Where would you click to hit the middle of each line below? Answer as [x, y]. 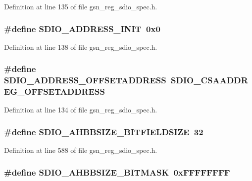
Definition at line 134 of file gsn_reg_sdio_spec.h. [81, 110]
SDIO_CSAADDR [209, 80]
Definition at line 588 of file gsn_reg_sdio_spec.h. [81, 150]
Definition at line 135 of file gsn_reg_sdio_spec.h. [81, 6]
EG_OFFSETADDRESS [54, 91]
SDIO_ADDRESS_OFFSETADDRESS [85, 80]
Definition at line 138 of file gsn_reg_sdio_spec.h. [81, 47]
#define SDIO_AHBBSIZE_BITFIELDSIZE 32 [104, 131]
